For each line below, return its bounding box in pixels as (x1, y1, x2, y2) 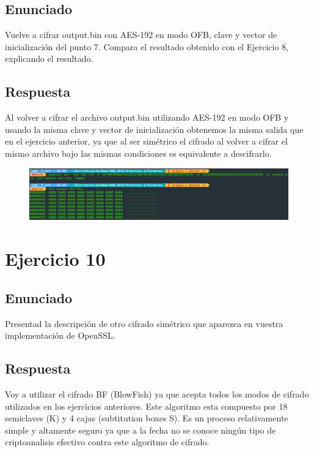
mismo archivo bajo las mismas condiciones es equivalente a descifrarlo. (5, 146, 272, 159)
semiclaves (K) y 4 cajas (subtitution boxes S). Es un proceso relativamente (5, 412, 288, 424)
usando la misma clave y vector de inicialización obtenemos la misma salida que (5, 122, 304, 135)
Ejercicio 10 (5, 246, 106, 271)
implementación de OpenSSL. (5, 329, 115, 342)
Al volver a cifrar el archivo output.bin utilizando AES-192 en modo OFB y (5, 111, 289, 124)
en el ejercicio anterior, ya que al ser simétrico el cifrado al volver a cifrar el (5, 135, 288, 148)
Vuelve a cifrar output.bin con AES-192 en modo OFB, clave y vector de (5, 28, 277, 41)
